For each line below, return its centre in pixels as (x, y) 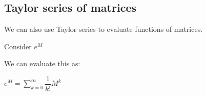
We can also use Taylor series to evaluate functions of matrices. (104, 29)
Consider (18, 46)
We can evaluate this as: (42, 63)
